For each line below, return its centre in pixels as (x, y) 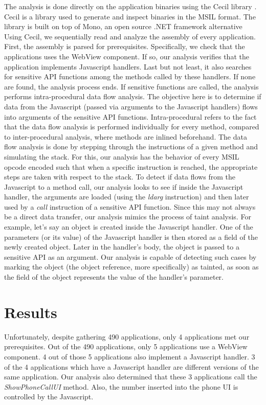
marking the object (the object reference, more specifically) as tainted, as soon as (131, 267)
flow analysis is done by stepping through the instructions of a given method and (131, 147)
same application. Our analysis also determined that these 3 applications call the (131, 377)
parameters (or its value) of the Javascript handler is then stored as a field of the (131, 237)
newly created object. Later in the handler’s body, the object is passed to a (122, 247)
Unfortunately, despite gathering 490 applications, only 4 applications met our (127, 336)
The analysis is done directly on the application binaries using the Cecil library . (130, 6)
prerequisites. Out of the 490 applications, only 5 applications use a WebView (126, 346)
